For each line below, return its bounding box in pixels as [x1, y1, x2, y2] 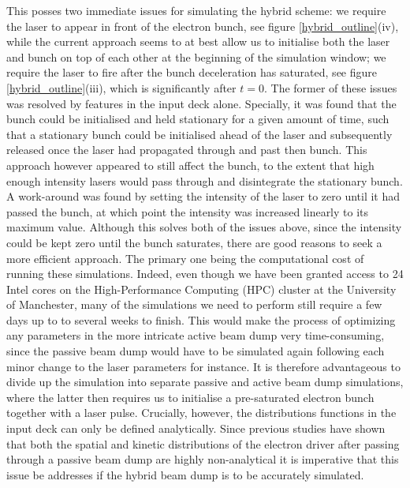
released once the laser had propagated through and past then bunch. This [6, 141, 367, 158]
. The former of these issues [263, 79, 397, 96]
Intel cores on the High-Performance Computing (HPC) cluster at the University [6, 280, 397, 297]
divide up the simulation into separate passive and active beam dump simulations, [6, 374, 404, 390]
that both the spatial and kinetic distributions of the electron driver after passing [6, 435, 400, 452]
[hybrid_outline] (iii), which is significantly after [6, 79, 237, 96]
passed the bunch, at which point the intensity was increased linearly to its [6, 203, 369, 220]
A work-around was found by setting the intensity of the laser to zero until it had [6, 188, 401, 205]
